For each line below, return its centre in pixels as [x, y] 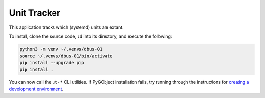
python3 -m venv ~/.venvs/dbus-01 [61, 49]
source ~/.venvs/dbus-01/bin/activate [66, 56]
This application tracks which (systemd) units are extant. [66, 27]
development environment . [36, 89]
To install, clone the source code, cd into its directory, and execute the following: [91, 36]
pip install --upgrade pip [52, 63]
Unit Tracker [35, 13]
